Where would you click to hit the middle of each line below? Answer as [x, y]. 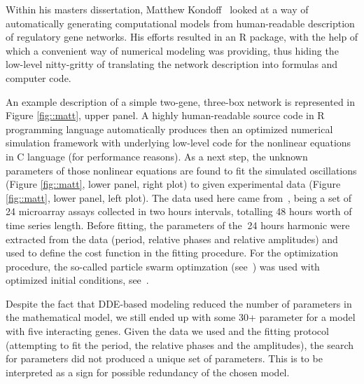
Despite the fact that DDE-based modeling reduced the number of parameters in [179, 303]
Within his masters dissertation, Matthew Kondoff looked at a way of [157, 9]
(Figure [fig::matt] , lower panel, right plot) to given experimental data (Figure [173, 184]
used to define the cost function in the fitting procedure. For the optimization [172, 253]
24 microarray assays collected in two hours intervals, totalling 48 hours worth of [179, 211]
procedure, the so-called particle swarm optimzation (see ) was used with [163, 266]
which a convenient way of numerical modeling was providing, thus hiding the [172, 50]
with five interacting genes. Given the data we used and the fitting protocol [167, 331]
